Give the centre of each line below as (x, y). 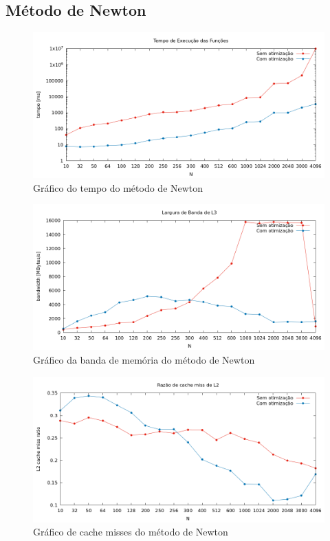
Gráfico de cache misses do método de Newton (131, 532)
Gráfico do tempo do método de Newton (118, 187)
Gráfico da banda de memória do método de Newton (144, 359)
